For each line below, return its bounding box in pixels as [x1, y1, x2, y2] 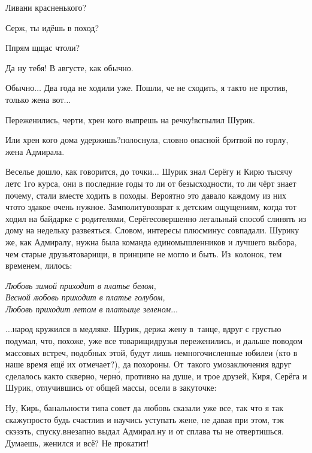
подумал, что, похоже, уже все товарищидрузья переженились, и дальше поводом [5, 335, 303, 347]
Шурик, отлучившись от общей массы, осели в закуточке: [5, 381, 217, 394]
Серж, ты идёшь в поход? [5, 21, 99, 34]
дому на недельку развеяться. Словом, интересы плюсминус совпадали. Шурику [5, 224, 299, 236]
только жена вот [5, 93, 64, 105]
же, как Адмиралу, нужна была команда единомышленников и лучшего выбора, [5, 235, 297, 248]
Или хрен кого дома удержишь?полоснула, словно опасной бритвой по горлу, [5, 133, 289, 146]
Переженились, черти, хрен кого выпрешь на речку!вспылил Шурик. [5, 113, 256, 126]
